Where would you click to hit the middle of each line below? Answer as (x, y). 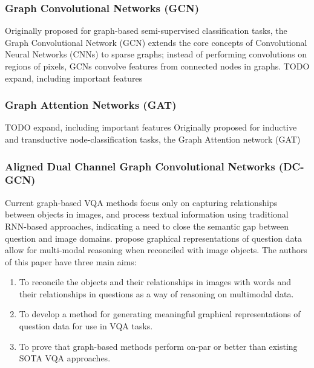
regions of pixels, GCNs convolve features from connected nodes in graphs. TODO (157, 66)
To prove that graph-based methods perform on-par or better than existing (158, 346)
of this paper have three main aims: (71, 261)
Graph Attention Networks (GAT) (91, 105)
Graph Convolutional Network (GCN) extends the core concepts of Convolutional (156, 42)
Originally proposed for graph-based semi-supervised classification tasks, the (146, 31)
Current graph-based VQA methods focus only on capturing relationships (141, 202)
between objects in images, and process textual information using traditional (147, 214)
